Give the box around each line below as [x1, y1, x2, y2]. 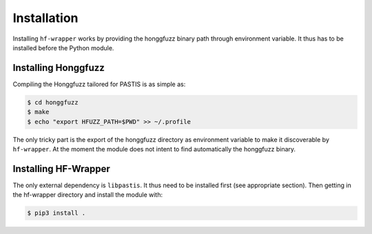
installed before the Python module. [12, 43, 114, 52]
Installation [12, 10, 79, 25]
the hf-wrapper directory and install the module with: [12, 191, 163, 199]
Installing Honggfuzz [12, 62, 105, 74]
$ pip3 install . [27, 209, 86, 217]
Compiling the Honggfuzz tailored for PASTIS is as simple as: [12, 80, 186, 88]
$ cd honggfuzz [27, 98, 79, 106]
